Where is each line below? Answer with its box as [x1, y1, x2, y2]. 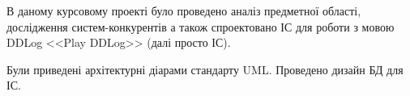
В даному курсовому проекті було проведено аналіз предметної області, [6, 2, 361, 19]
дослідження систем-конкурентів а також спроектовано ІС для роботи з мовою [6, 18, 395, 35]
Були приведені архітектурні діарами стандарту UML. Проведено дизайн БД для [6, 61, 404, 77]
